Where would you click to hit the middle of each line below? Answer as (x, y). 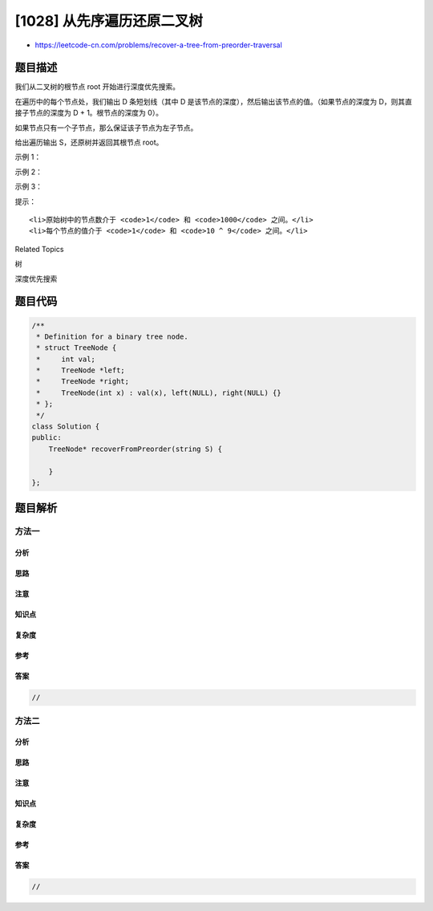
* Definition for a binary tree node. (112, 336)
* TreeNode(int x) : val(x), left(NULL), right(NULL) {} (159, 392)
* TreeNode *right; (83, 382)
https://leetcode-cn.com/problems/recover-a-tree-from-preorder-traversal (158, 45)
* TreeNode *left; (81, 370)
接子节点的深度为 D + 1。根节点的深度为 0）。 (89, 113)
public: (47, 438)
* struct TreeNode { (77, 348)
